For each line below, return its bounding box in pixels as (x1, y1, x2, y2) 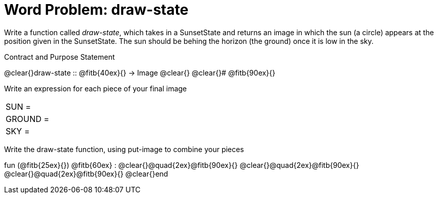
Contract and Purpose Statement (4, 52, 115, 61)
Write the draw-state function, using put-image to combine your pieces (4, 144, 244, 154)
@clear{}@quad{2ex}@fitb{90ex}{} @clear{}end (4, 169, 168, 178)
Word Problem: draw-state (4, 1, 189, 18)
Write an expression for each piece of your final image (4, 84, 187, 93)
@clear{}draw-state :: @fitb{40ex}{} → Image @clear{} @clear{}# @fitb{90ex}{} (4, 68, 276, 77)
